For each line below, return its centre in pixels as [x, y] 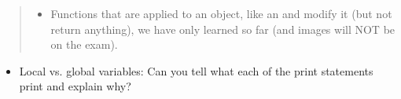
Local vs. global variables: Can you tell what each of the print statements [196, 70]
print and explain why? [75, 86]
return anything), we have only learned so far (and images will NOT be [223, 29]
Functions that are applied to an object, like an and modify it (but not [221, 13]
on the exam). [84, 44]
